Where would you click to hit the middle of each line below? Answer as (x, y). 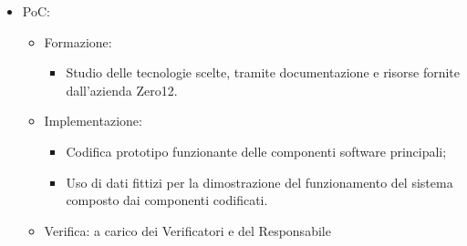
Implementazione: (93, 121)
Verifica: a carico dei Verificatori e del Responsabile (187, 230)
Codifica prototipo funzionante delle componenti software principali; (256, 151)
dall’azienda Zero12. (122, 90)
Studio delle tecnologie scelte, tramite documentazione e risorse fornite (263, 72)
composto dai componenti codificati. (167, 200)
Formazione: (78, 41)
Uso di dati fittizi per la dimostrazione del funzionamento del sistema (259, 182)
